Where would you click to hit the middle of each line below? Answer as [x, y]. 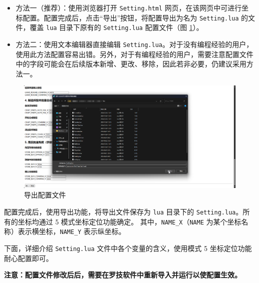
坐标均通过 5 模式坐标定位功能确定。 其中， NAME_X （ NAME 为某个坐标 [129, 221]
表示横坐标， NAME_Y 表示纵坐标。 [72, 231]
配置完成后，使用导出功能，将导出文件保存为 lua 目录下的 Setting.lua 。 [124, 211]
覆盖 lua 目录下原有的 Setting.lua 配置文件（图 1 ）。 [117, 27]
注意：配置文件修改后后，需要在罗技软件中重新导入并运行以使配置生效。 [123, 275]
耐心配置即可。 [28, 258]
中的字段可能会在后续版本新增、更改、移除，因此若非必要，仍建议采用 [131, 64]
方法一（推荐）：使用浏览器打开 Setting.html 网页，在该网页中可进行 [129, 7]
